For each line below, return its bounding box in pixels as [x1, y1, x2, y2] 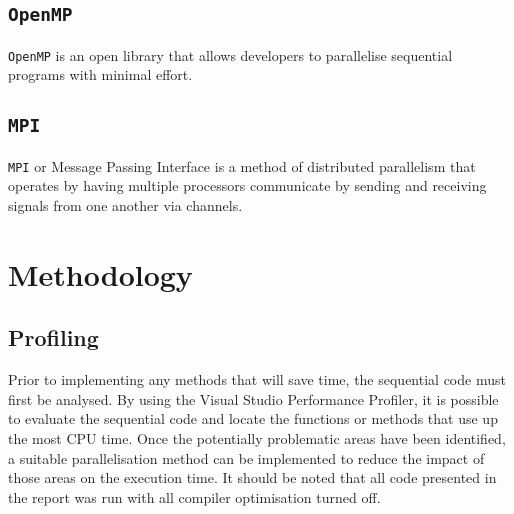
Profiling [8, 322, 99, 353]
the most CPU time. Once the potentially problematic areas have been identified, [8, 428, 506, 449]
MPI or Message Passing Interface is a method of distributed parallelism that [8, 155, 476, 176]
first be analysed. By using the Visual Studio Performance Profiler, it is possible [8, 388, 499, 409]
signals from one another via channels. [8, 195, 243, 216]
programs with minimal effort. [8, 64, 193, 85]
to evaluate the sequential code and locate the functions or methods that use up [8, 408, 498, 429]
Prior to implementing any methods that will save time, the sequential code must [8, 369, 506, 390]
